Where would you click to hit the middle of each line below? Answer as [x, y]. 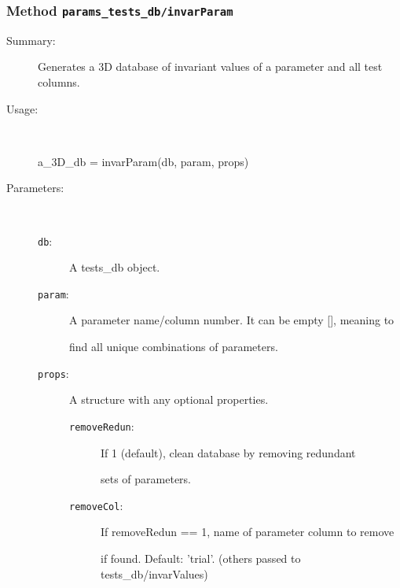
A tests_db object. [115, 267]
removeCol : [96, 505]
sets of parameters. [146, 479]
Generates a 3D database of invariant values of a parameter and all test [210, 67]
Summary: [31, 40]
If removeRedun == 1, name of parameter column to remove [248, 532]
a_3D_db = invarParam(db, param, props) [143, 161]
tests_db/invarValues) [154, 573]
